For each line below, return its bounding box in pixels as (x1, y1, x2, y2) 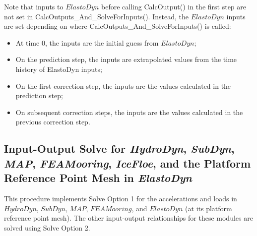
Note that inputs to (4, 1, 64, 11)
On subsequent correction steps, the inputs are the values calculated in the (15, 107, 243, 117)
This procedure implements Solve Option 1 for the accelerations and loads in (4, 193, 237, 203)
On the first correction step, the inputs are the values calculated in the (15, 80, 231, 91)
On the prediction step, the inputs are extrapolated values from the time (15, 54, 237, 64)
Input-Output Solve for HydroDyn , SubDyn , (4, 141, 235, 156)
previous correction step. (15, 117, 90, 127)
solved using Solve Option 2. (4, 222, 90, 233)
